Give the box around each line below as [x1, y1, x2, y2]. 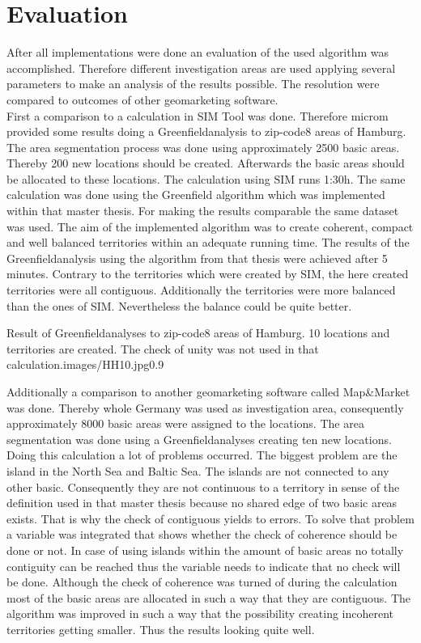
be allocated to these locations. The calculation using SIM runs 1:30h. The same [6, 170, 406, 187]
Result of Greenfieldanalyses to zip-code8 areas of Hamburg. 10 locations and [6, 324, 390, 341]
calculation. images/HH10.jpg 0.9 [6, 356, 164, 373]
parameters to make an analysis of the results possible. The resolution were [6, 75, 380, 92]
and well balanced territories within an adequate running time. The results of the [6, 234, 410, 251]
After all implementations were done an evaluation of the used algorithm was [6, 44, 389, 61]
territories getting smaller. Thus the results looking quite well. [6, 620, 315, 637]
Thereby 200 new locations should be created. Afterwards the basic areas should [6, 154, 405, 171]
